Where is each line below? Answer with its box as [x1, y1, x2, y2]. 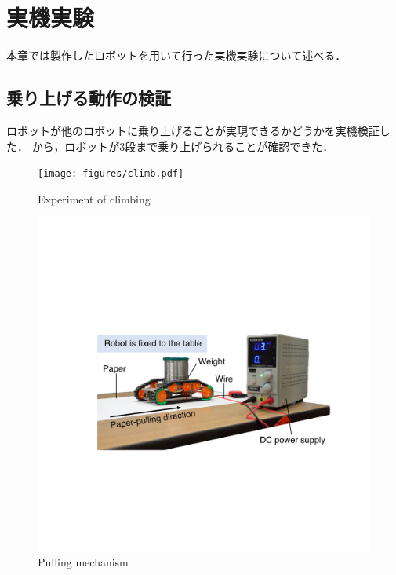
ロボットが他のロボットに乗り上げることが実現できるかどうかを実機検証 [6, 122, 380, 138]
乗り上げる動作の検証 [6, 86, 171, 110]
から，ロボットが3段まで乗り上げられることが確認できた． [31, 137, 334, 154]
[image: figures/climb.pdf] [38, 168, 184, 180]
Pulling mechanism [38, 553, 129, 570]
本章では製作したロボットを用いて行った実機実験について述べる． [6, 47, 347, 64]
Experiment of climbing [38, 190, 151, 207]
